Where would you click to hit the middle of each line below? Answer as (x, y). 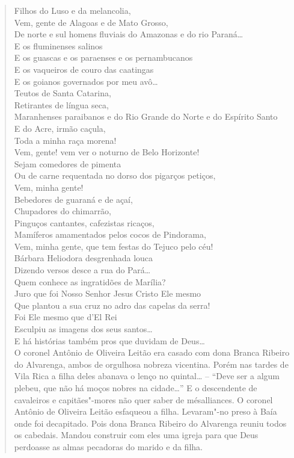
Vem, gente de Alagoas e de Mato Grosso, (91, 22)
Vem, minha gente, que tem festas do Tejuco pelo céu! (114, 246)
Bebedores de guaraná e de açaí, (73, 199)
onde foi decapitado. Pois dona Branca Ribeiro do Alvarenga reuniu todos (150, 423)
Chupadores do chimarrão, (63, 211)
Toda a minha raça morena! (65, 140)
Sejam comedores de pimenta (68, 163)
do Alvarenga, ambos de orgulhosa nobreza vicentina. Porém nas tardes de (151, 364)
